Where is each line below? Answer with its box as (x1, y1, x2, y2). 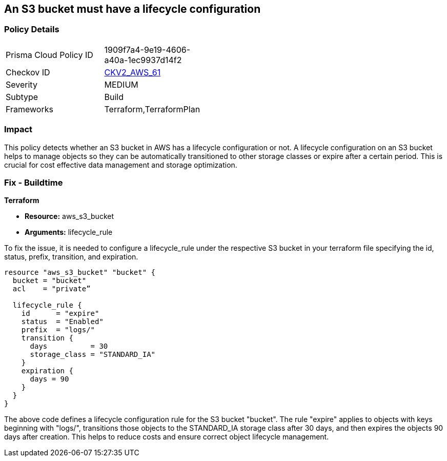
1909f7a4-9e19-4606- (104, 44, 191, 55)
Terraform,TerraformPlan (104, 104, 200, 114)
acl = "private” (12, 285, 91, 293)
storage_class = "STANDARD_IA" (30, 350, 156, 359)
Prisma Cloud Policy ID (6, 49, 93, 60)
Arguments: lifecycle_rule (25, 228, 113, 237)
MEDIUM (104, 79, 138, 90)
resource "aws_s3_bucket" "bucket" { (4, 268, 156, 277)
